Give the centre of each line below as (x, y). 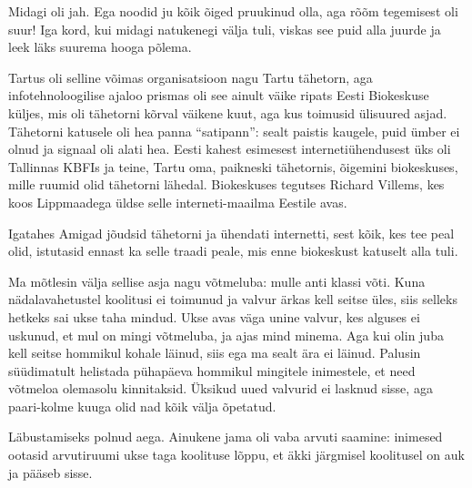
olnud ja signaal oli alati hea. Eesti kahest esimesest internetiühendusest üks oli (230, 149)
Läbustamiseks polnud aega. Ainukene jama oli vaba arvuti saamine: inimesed (226, 437)
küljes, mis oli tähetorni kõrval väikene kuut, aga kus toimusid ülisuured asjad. (228, 112)
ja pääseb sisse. (50, 472)
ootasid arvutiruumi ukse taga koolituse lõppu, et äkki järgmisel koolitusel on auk (236, 455)
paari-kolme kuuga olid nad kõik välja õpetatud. (142, 406)
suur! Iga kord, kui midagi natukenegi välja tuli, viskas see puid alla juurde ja (225, 29)
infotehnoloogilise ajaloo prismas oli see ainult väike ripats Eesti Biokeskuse (219, 95)
